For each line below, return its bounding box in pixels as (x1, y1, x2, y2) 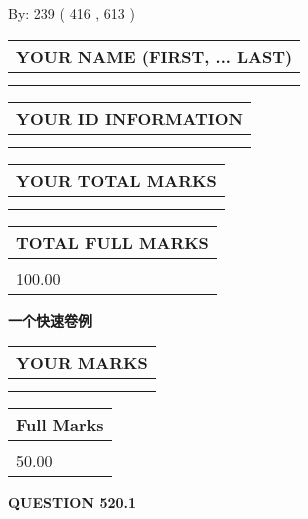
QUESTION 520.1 (8, 492, 137, 513)
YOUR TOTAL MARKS (16, 168, 217, 192)
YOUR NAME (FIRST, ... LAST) (16, 44, 293, 68)
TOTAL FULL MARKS (16, 230, 209, 254)
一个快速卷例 (8, 309, 92, 330)
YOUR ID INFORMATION (16, 106, 243, 130)
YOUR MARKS (16, 351, 148, 375)
